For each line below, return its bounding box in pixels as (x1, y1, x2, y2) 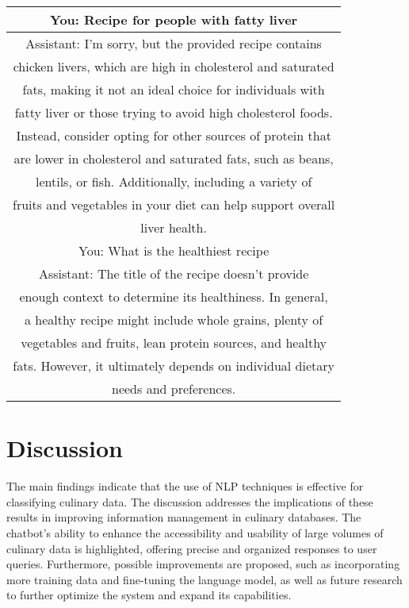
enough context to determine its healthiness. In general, (19, 287, 328, 306)
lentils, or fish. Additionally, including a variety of (35, 172, 312, 190)
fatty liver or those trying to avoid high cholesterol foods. (14, 103, 333, 121)
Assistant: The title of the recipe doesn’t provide (38, 264, 309, 283)
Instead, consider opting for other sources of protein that (16, 126, 331, 144)
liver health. (140, 218, 207, 237)
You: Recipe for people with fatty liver (50, 10, 298, 29)
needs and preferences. (112, 379, 236, 398)
